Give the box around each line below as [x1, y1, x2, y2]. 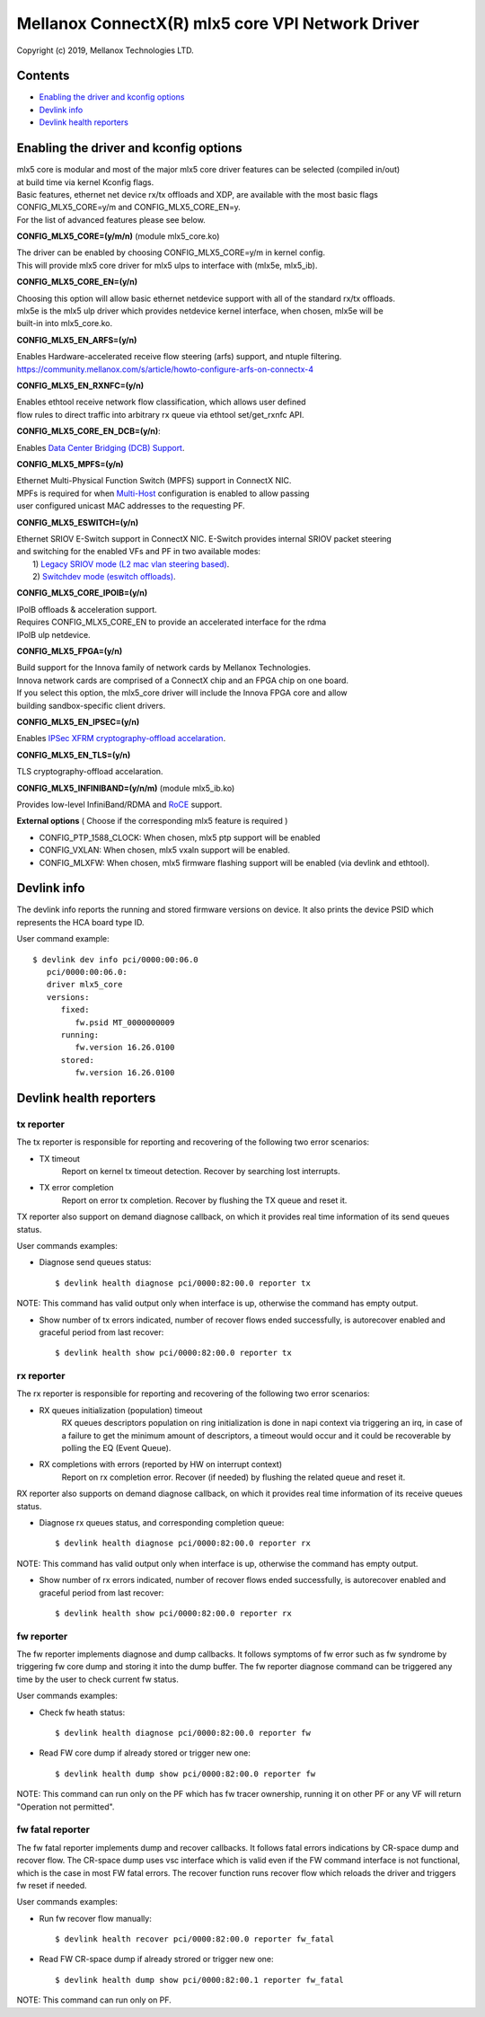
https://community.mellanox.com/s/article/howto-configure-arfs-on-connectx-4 [16, 364, 314, 375]
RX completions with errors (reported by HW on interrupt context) [39, 1459, 283, 1470]
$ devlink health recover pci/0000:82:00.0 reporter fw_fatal [55, 1934, 335, 1944]
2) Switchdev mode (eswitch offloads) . [32, 571, 176, 582]
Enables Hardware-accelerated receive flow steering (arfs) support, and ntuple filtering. [16, 351, 342, 362]
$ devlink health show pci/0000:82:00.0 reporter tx [55, 1348, 292, 1358]
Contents [16, 68, 70, 84]
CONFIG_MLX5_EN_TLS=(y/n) [16, 749, 131, 760]
